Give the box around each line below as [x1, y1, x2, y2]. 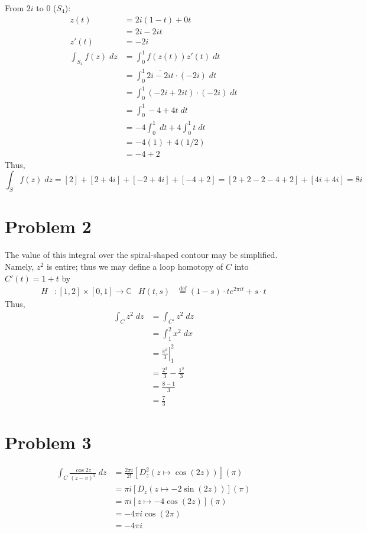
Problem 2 [5, 214, 92, 238]
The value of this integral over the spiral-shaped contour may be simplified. [5, 248, 278, 261]
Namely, [5, 260, 34, 272]
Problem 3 [5, 430, 92, 454]
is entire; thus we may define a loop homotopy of [46, 260, 223, 272]
